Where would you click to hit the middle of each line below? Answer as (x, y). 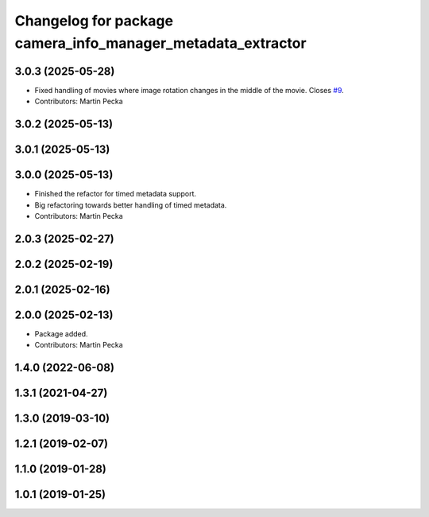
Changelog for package (94, 21)
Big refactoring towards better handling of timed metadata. (131, 205)
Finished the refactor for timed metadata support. (116, 194)
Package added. (61, 333)
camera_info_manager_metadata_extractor (160, 43)
